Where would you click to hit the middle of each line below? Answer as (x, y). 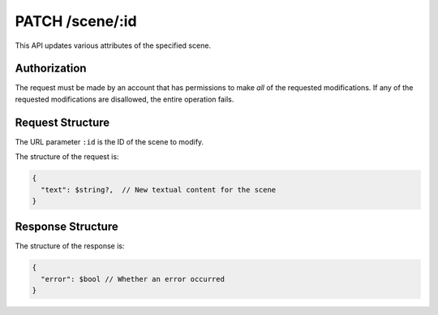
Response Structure (67, 227)
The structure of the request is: (67, 157)
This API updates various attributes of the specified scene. (113, 45)
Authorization (51, 69)
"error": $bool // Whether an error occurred (133, 279)
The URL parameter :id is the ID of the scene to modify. (109, 141)
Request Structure (62, 122)
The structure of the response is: (70, 246)
